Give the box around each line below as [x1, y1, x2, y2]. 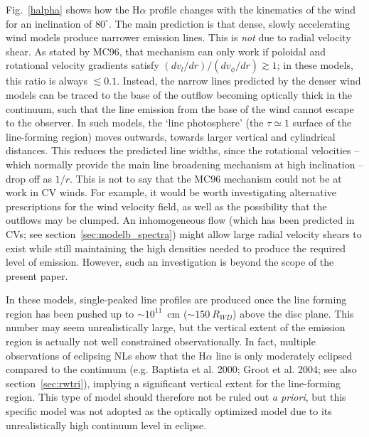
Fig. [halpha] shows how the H [6, 2, 140, 16]
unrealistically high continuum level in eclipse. [6, 417, 207, 432]
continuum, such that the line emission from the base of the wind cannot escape [6, 101, 354, 116]
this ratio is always [6, 73, 87, 88]
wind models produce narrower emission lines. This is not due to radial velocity [6, 30, 351, 45]
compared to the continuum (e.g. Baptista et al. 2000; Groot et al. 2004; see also [6, 362, 357, 377]
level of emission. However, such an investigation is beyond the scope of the [6, 254, 334, 269]
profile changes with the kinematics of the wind [149, 2, 356, 16]
